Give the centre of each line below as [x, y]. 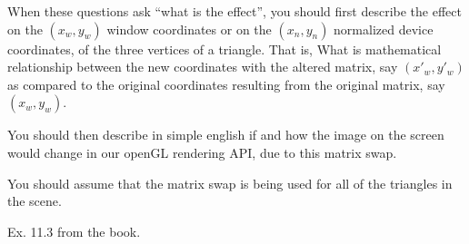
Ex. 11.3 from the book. [74, 231]
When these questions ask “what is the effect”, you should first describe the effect [234, 11]
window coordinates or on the [189, 29]
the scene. [35, 201]
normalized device [384, 29]
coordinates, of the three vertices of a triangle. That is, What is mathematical [225, 49]
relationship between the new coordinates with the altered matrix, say [203, 67]
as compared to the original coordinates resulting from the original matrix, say [226, 84]
